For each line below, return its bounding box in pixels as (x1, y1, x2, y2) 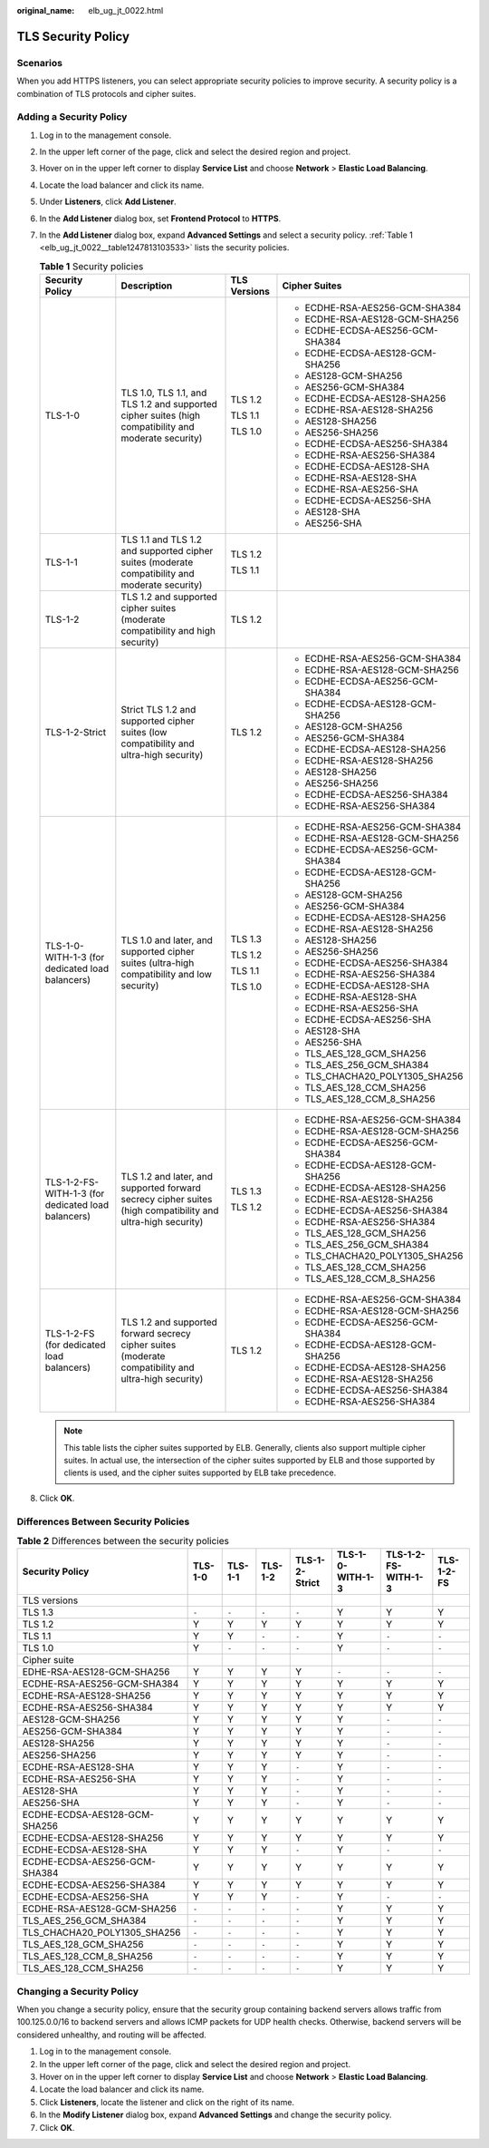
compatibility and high (120, 625, 216, 637)
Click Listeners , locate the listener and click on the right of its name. (39, 2096, 294, 2107)
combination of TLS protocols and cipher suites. (16, 88, 197, 99)
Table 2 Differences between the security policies (16, 1535, 230, 1548)
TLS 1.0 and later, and (120, 934, 213, 947)
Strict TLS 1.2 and (120, 704, 197, 716)
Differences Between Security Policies (16, 1515, 190, 1528)
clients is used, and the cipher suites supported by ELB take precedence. (63, 1467, 337, 1478)
